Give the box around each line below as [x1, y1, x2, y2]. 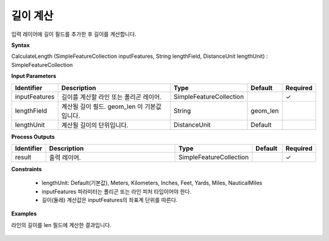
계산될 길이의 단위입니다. [61, 120, 129, 129]
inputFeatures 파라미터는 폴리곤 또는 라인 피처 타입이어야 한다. [41, 187, 192, 195]
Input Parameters [11, 72, 57, 80]
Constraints [11, 165, 42, 173]
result [15, 153, 32, 161]
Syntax [11, 41, 30, 49]
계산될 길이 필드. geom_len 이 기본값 [61, 102, 161, 111]
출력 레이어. [49, 153, 82, 161]
